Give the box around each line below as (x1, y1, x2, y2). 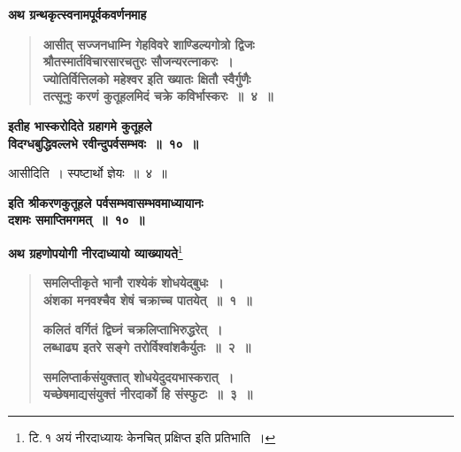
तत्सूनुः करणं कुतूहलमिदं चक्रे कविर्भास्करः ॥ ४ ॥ (42, 87, 273, 105)
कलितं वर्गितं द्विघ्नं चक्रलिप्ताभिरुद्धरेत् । (42, 320, 223, 339)
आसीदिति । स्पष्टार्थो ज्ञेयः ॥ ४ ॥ (8, 164, 167, 182)
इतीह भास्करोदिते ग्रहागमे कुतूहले (8, 116, 152, 134)
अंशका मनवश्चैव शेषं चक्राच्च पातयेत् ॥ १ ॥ (42, 290, 252, 309)
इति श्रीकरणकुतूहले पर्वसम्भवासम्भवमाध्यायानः (8, 193, 204, 211)
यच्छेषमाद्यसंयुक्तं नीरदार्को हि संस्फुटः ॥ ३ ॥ (42, 385, 253, 403)
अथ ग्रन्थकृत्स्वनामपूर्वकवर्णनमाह (8, 5, 147, 23)
